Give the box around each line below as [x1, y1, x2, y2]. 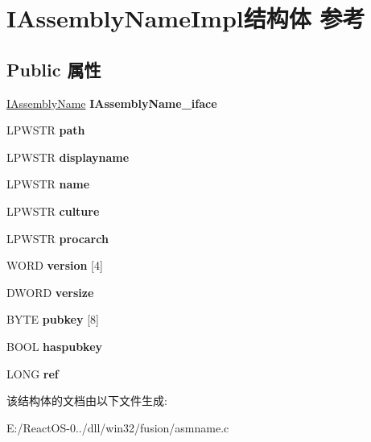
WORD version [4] [6, 257, 103, 274]
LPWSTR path [6, 122, 85, 138]
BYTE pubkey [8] [6, 311, 99, 328]
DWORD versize [6, 283, 94, 300]
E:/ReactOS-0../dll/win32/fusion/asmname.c [6, 419, 229, 436]
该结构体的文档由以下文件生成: [6, 392, 167, 409]
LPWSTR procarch [6, 229, 109, 246]
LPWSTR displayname [6, 148, 130, 165]
